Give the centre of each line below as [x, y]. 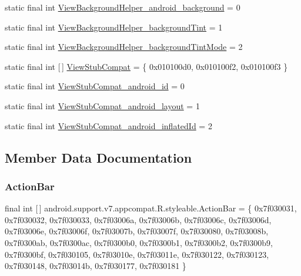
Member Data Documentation [98, 157]
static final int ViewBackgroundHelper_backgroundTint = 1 [114, 27]
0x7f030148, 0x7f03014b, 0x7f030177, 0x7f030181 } [96, 266]
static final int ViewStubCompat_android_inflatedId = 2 [108, 125]
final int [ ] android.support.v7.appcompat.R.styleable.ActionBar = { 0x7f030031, [151, 208]
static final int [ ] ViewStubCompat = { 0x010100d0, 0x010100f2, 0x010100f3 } [146, 66]
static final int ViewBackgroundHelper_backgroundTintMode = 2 [124, 47]
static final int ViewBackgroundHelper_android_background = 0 [123, 7]
